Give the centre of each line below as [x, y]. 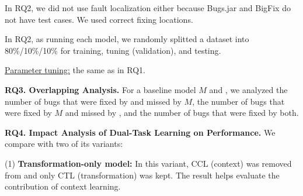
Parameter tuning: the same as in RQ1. [75, 70]
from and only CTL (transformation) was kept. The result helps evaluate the [142, 175]
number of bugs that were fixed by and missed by [93, 101]
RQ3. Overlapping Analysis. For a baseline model [100, 89]
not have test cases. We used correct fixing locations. [99, 19]
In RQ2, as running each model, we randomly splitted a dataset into [127, 39]
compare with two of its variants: [64, 144]
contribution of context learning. [63, 186]
